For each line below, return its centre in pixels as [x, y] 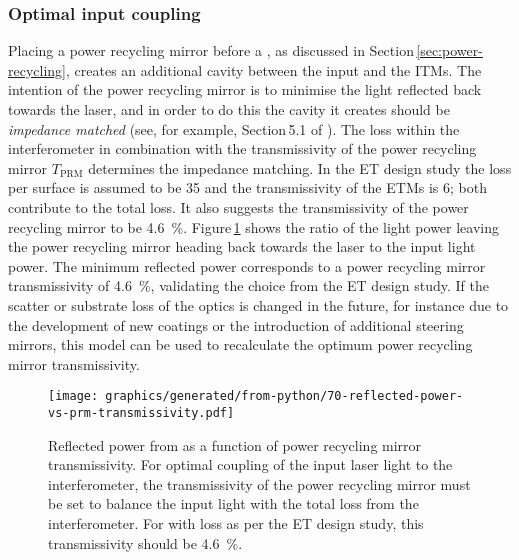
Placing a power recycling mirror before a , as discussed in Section [211, 50]
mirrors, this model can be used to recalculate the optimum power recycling [240, 344]
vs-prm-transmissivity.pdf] [141, 412]
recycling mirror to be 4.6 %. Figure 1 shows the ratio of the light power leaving [254, 226]
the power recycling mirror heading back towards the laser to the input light [242, 246]
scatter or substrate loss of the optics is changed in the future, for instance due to [258, 304]
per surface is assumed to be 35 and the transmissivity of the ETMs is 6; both [247, 187]
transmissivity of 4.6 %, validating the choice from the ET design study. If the [248, 285]
